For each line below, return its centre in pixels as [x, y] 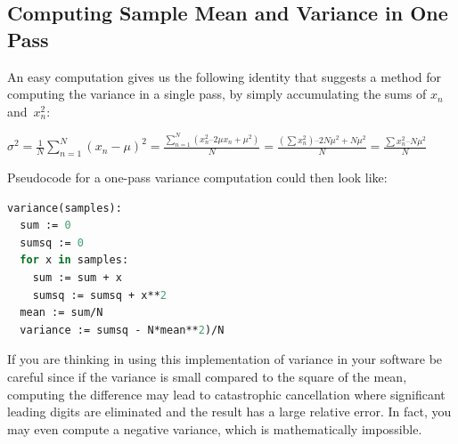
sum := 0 [45, 226]
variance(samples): [65, 208]
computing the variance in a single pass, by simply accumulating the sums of [217, 94]
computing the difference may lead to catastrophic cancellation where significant [226, 394]
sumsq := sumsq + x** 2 [99, 295]
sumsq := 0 [52, 242]
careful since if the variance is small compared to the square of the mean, [207, 376]
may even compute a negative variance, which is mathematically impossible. [215, 428]
